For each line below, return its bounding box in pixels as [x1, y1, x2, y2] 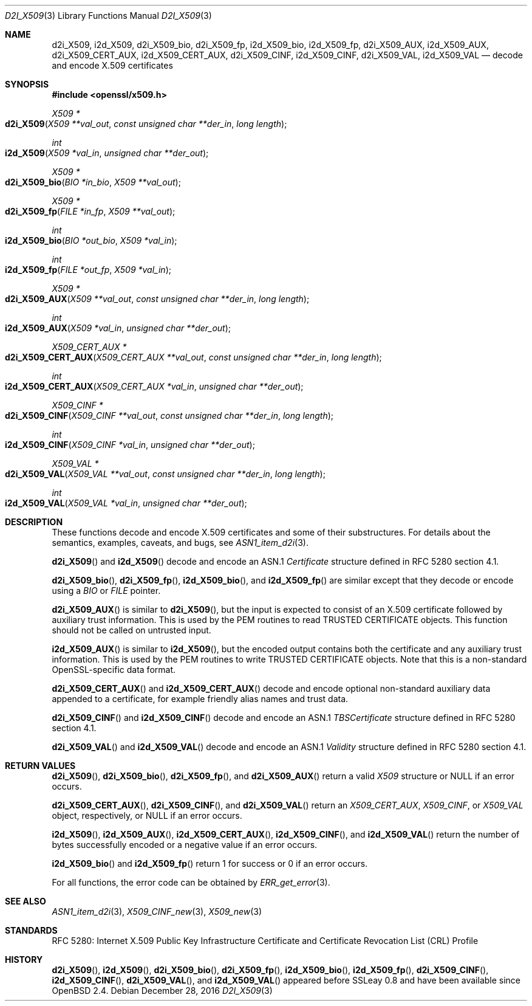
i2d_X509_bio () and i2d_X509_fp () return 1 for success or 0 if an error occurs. [52, 858, 368, 869]
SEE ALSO [5, 896, 46, 906]
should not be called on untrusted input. [52, 625, 211, 635]
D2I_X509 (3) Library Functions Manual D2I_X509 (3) [5, 10, 212, 21]
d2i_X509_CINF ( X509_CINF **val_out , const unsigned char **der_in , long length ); [5, 410, 334, 421]
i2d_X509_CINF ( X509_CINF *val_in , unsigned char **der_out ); [5, 439, 255, 450]
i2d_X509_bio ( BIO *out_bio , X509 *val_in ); [5, 235, 177, 246]
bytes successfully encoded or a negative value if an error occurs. [52, 839, 318, 850]
